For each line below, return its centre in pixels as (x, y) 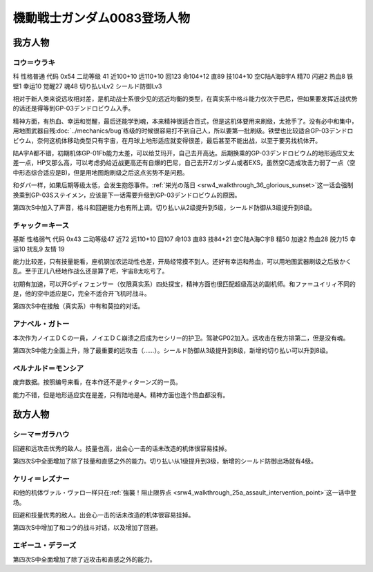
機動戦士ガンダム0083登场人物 (102, 18)
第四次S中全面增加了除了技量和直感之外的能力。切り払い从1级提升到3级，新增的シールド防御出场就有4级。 (165, 461)
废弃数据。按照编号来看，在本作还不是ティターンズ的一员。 (97, 382)
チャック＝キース (41, 225)
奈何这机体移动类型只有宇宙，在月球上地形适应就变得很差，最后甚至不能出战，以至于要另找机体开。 (179, 140)
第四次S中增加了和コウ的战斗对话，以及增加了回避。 (87, 528)
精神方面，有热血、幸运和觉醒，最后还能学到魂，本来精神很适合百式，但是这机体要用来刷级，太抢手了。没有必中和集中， (185, 121)
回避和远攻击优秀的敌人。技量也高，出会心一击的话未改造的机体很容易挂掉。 (122, 448)
